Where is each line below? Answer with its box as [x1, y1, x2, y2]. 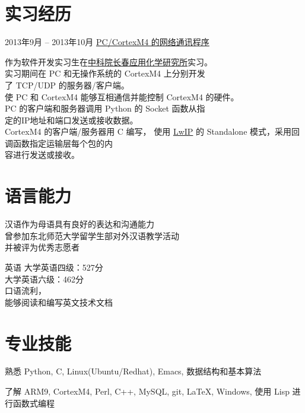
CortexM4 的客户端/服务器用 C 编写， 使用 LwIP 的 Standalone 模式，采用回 [5, 125, 300, 138]
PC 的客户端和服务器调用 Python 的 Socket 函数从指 [5, 102, 205, 115]
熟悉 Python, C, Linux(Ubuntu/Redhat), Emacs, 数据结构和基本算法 [5, 365, 262, 377]
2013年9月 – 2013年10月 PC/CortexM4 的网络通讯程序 [5, 36, 209, 48]
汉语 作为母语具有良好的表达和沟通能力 [5, 218, 154, 230]
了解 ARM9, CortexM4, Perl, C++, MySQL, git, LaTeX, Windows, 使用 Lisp [5, 385, 290, 398]
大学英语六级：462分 [5, 272, 84, 285]
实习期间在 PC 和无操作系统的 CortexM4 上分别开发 [5, 67, 205, 80]
